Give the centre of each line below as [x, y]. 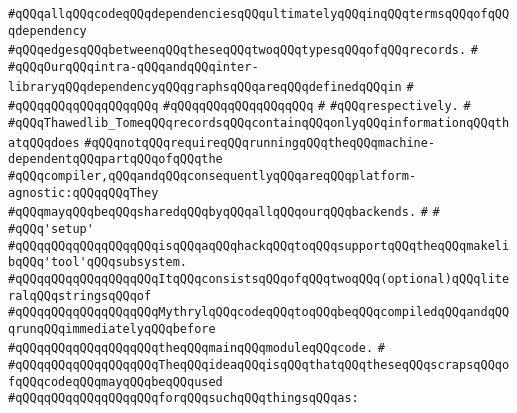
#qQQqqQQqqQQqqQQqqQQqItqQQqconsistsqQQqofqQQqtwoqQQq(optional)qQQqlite [259, 278]
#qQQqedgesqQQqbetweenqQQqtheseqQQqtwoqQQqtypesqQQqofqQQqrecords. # [243, 50]
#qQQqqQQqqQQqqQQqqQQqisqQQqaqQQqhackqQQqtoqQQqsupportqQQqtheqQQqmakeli [259, 245]
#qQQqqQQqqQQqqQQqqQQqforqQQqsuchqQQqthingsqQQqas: [183, 398]
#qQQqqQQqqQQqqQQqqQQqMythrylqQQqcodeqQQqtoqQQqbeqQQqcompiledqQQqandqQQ [259, 312]
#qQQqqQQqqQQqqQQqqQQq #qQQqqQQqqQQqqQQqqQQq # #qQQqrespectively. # [239, 106]
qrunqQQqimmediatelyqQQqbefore [112, 328]
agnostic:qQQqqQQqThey [83, 192]
